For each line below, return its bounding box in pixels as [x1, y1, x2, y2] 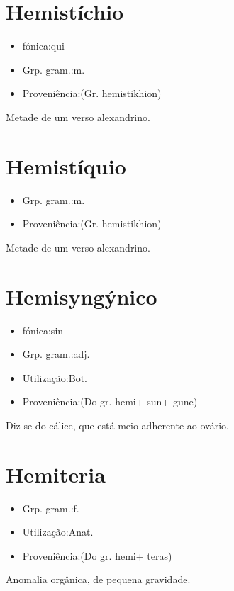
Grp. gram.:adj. [22, 347, 90, 361]
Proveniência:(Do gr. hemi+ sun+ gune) [22, 394, 198, 409]
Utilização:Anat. [22, 524, 94, 539]
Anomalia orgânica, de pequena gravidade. [6, 572, 191, 587]
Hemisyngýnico [6, 281, 157, 310]
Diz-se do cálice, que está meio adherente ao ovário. [6, 417, 229, 432]
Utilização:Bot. [22, 370, 87, 385]
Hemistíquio [6, 151, 126, 180]
